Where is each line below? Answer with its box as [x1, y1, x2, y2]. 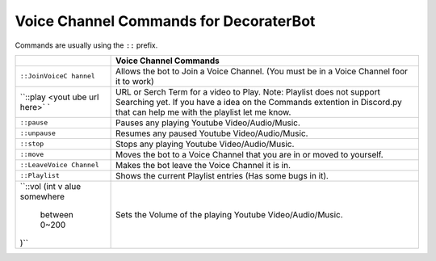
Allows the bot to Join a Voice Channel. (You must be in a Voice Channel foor [115, 65, 408, 77]
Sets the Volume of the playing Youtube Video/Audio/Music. [115, 208, 343, 220]
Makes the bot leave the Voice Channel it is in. [115, 159, 291, 170]
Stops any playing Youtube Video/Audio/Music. [115, 138, 295, 149]
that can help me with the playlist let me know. [115, 106, 291, 117]
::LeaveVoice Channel [19, 161, 100, 170]
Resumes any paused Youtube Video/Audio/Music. [115, 128, 308, 139]
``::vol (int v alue [19, 180, 81, 192]
